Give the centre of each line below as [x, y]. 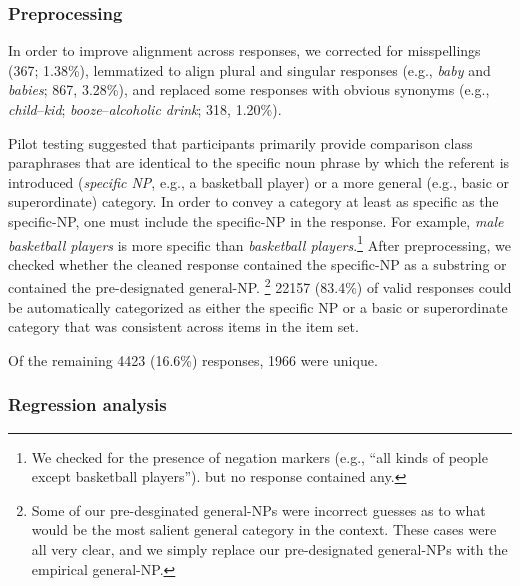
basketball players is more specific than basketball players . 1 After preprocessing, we [260, 243]
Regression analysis [87, 404]
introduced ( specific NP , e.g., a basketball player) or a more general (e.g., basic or [259, 181]
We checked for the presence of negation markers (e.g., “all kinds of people [259, 456]
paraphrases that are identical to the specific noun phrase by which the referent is [259, 162]
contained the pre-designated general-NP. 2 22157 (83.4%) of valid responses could [260, 286]
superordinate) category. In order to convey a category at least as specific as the [253, 201]
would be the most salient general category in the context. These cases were [264, 529]
